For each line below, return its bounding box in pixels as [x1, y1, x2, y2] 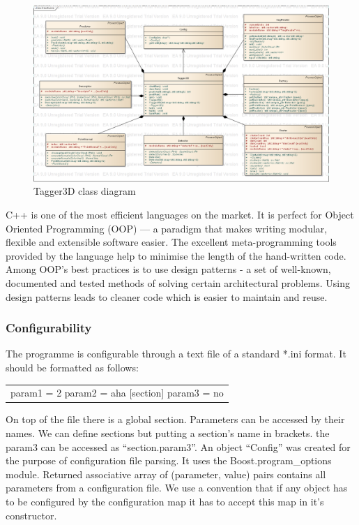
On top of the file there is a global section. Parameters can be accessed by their [6, 412, 345, 427]
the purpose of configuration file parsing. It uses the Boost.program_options [6, 453, 332, 468]
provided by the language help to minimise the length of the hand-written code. [6, 248, 346, 262]
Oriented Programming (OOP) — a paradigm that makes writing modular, [6, 221, 328, 235]
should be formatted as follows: [6, 360, 139, 374]
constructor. [6, 508, 57, 522]
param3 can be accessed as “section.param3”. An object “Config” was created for [6, 439, 351, 454]
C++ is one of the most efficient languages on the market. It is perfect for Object [6, 207, 354, 221]
